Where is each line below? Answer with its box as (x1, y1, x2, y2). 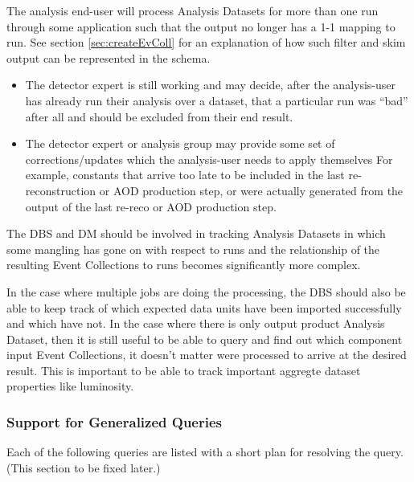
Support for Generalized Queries (6, 411, 222, 431)
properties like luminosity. (6, 378, 134, 394)
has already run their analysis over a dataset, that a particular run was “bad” (25, 92, 408, 108)
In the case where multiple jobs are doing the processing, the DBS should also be (6, 283, 406, 300)
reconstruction (25, 182, 96, 198)
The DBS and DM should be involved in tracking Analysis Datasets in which (6, 225, 386, 242)
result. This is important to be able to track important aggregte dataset (6, 361, 361, 378)
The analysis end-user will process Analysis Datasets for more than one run (6, 2, 379, 18)
